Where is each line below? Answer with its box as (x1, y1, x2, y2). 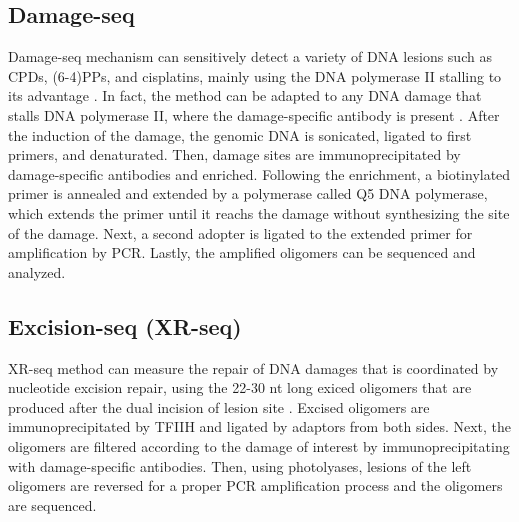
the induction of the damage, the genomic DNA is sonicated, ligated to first (8, 124, 472, 145)
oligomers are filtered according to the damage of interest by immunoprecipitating (8, 435, 510, 456)
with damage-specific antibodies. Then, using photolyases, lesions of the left (8, 455, 472, 476)
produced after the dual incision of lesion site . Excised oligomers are (8, 396, 430, 417)
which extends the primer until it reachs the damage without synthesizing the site (8, 202, 510, 223)
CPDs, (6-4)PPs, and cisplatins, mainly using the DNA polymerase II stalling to (8, 65, 502, 86)
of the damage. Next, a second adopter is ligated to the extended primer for (8, 222, 473, 243)
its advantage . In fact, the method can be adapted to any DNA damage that (8, 85, 482, 106)
